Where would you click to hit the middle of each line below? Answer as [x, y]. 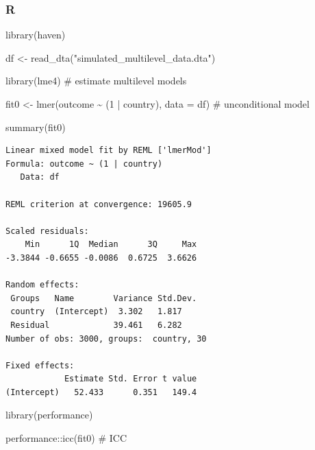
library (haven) [36, 35]
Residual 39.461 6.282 [96, 325]
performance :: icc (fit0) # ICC [66, 438]
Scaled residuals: [47, 231]
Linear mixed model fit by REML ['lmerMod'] [109, 151]
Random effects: [42, 285]
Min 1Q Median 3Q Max [111, 245]
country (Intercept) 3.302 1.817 [96, 312]
